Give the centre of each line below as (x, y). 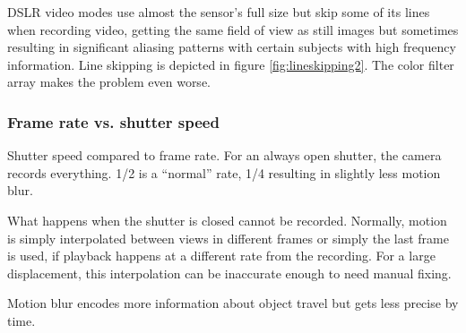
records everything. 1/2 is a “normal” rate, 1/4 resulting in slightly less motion (224, 172)
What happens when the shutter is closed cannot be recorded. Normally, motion (227, 220)
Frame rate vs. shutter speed (113, 121)
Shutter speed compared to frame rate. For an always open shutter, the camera (224, 155)
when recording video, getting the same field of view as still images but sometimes (233, 29)
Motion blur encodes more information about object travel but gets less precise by (233, 303)
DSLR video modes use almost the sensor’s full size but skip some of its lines (219, 12)
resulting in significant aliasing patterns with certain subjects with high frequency (232, 47)
